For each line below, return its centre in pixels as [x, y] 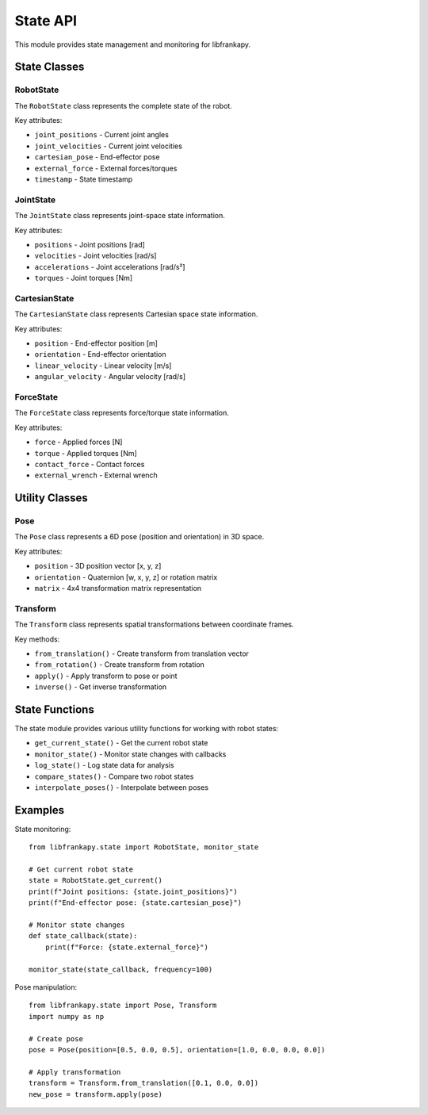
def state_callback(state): [83, 936]
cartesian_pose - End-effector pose [97, 157]
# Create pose [56, 1038]
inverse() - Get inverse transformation [101, 687]
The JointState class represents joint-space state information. [120, 216]
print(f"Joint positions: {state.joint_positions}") [133, 891]
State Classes [50, 67]
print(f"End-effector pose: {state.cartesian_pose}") [135, 903]
